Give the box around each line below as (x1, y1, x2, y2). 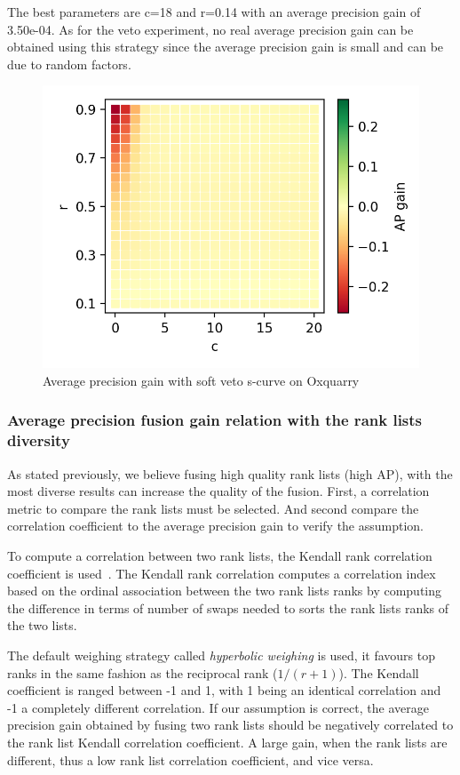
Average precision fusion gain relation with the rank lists (7, 409, 423, 431)
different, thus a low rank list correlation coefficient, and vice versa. (7, 750, 374, 769)
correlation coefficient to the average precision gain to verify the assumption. (7, 516, 424, 535)
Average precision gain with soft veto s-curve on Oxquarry (43, 371, 360, 389)
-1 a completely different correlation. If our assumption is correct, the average (7, 698, 429, 716)
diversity (7, 429, 70, 451)
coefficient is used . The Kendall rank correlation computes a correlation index (7, 563, 436, 582)
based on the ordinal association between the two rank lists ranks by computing (7, 581, 442, 600)
